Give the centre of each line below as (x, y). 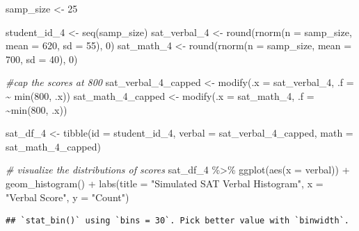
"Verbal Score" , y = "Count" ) (67, 197)
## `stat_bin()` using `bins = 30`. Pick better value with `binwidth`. (177, 221)
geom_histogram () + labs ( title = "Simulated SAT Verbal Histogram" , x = (165, 183)
